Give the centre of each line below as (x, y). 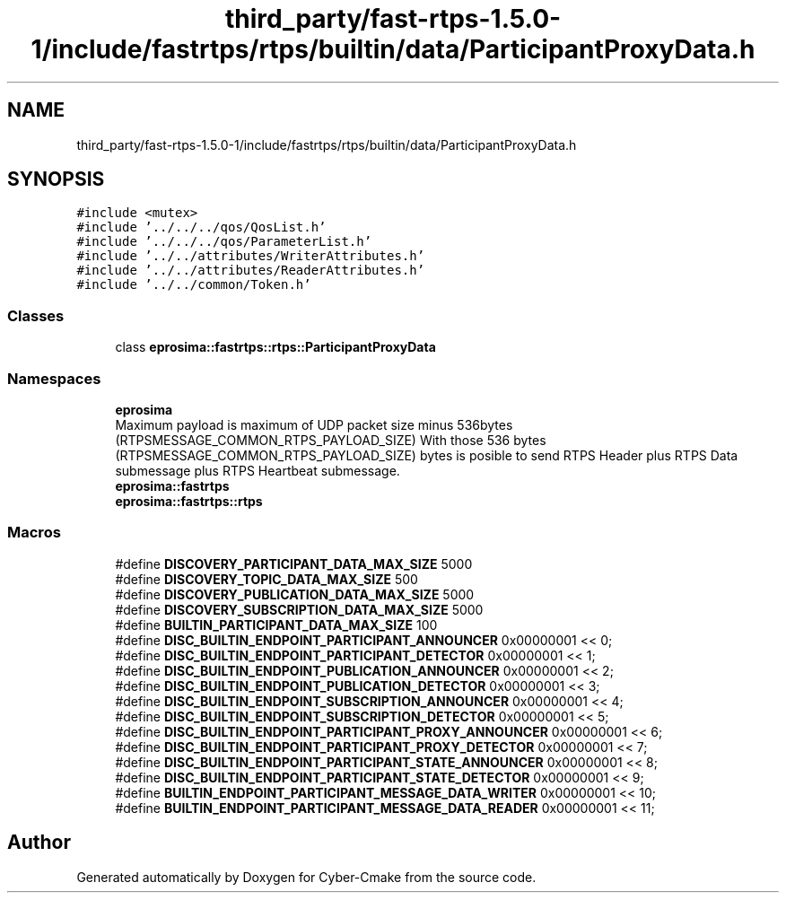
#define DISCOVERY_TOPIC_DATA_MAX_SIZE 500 (266, 579)
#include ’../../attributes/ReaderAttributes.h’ (251, 271)
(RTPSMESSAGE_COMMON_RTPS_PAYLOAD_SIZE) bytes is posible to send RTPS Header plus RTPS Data (427, 455)
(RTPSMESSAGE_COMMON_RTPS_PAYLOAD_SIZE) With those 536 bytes (331, 440)
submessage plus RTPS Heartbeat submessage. (258, 470)
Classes (36, 315)
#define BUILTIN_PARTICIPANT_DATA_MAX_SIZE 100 (276, 625)
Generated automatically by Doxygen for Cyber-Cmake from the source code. (306, 877)
